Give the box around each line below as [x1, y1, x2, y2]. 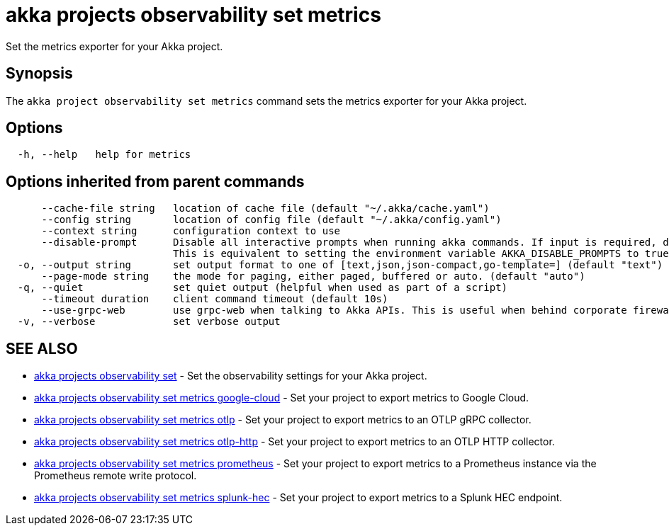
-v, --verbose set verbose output [17, 316, 281, 328]
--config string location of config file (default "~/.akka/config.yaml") [41, 214, 502, 226]
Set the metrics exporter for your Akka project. [6, 40, 223, 52]
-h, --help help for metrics [17, 149, 191, 161]
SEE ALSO [6, 339, 78, 358]
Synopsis [6, 64, 73, 83]
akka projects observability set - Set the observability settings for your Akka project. [34, 370, 427, 382]
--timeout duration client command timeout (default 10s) [41, 293, 388, 305]
